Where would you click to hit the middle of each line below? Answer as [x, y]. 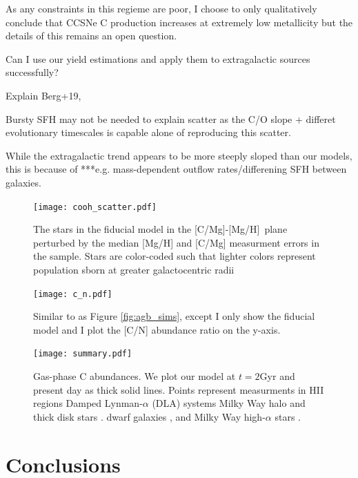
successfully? [32, 72]
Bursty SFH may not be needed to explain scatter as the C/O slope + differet [171, 118]
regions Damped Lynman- [88, 403]
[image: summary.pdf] [83, 354]
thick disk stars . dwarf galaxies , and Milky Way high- [149, 416]
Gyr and [277, 376]
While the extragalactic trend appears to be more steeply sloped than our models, [179, 155]
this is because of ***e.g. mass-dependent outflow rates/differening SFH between [176, 169]
